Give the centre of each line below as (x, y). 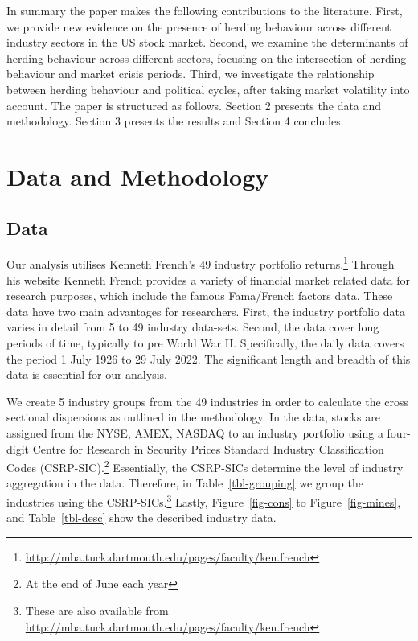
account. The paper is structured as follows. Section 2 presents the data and (194, 105)
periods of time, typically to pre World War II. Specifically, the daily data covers (205, 342)
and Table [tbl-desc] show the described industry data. (141, 518)
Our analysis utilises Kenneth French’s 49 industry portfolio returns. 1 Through (201, 263)
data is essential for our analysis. (87, 374)
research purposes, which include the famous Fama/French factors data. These (200, 296)
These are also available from (97, 610)
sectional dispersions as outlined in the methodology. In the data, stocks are (193, 417)
